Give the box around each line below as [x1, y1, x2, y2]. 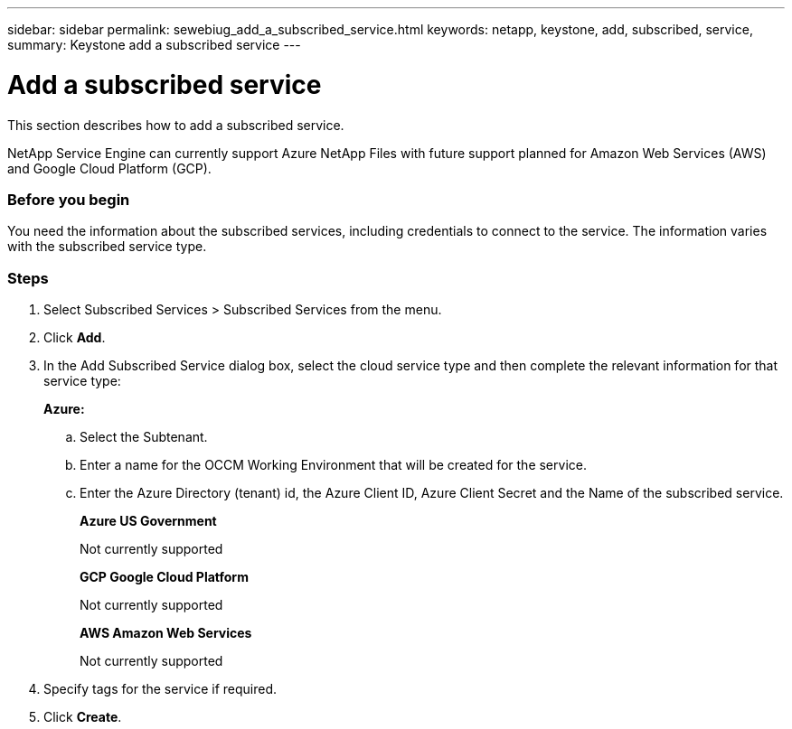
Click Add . [43, 330, 106, 345]
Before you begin [7, 190, 130, 209]
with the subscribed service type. [7, 238, 207, 255]
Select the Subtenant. [80, 429, 208, 444]
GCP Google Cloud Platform [80, 569, 249, 584]
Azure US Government [80, 513, 217, 528]
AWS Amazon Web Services [80, 625, 252, 640]
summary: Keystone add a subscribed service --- [7, 37, 301, 52]
